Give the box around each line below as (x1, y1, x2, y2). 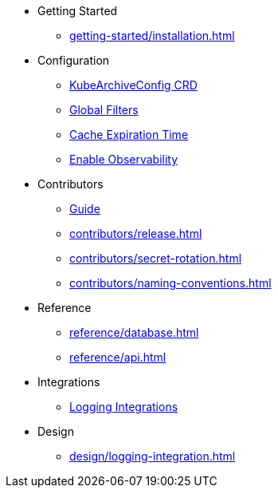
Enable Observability (69, 152, 178, 166)
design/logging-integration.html (69, 449, 236, 463)
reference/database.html (69, 326, 199, 339)
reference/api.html (69, 350, 166, 364)
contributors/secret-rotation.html (69, 251, 242, 265)
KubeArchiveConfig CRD (69, 78, 198, 92)
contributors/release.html (69, 227, 202, 240)
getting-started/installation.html (69, 29, 235, 42)
